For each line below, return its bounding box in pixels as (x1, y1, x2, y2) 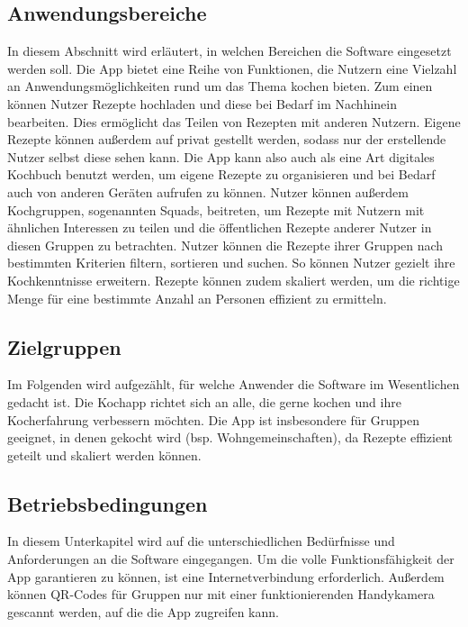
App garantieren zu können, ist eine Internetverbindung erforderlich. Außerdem (7, 567, 445, 586)
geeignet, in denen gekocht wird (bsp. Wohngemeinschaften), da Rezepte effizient (7, 428, 454, 447)
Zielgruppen (7, 332, 121, 360)
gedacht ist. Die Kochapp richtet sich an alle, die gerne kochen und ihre (7, 392, 401, 411)
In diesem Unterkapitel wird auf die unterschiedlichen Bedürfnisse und (7, 532, 395, 550)
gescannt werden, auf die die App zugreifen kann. (7, 602, 279, 621)
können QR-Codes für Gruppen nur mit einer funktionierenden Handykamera (7, 585, 435, 604)
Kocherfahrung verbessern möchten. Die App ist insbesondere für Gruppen (7, 410, 419, 429)
